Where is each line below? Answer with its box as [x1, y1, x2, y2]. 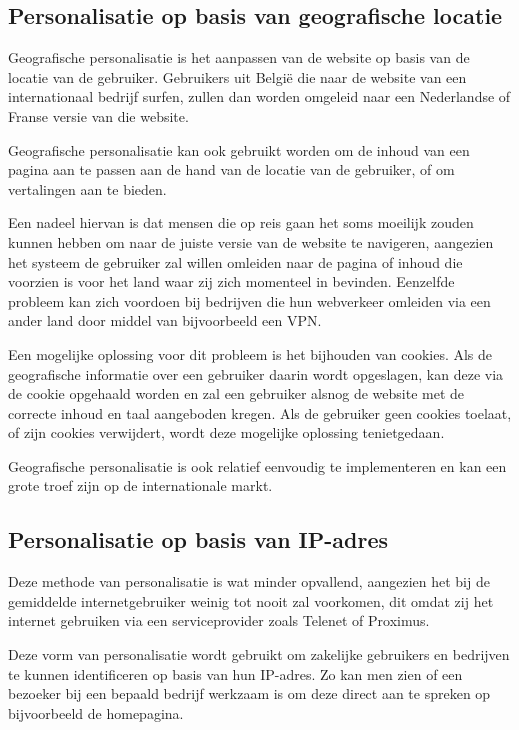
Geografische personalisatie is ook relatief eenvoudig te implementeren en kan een [8, 455, 507, 476]
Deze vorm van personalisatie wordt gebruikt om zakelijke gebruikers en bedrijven [8, 644, 510, 665]
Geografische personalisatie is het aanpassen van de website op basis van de [8, 47, 470, 68]
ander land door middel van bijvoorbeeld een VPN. [8, 310, 322, 331]
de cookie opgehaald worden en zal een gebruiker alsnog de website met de [8, 383, 464, 404]
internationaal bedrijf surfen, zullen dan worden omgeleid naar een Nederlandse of [8, 86, 511, 107]
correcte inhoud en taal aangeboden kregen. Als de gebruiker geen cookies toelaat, [8, 402, 512, 423]
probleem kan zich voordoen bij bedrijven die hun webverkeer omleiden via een [8, 290, 491, 311]
